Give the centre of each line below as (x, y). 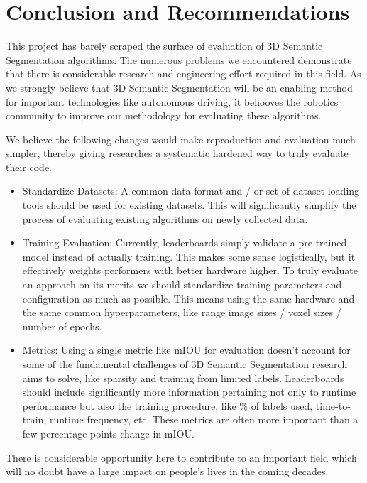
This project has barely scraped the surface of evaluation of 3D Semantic (164, 46)
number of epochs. (62, 326)
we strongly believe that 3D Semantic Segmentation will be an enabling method (179, 87)
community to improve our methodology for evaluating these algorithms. (164, 115)
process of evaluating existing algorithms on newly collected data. (165, 218)
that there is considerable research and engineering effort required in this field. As (183, 74)
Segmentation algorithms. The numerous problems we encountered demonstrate (179, 59)
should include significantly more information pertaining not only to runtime (189, 392)
